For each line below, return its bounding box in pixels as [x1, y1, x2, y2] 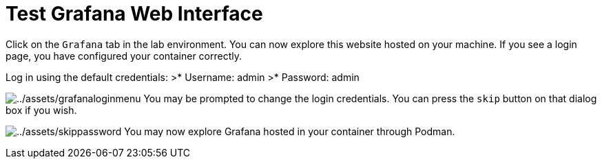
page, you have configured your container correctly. [6, 49, 242, 62]
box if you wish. [6, 104, 77, 116]
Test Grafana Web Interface [6, 2, 263, 25]
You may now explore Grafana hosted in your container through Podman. [124, 125, 455, 137]
